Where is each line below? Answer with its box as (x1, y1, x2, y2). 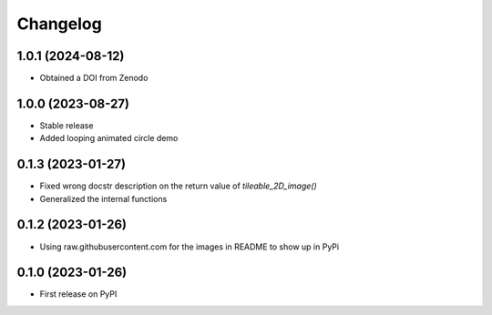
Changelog (16, 14, 102, 34)
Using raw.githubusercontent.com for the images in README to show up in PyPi (39, 241, 340, 252)
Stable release (39, 119, 94, 131)
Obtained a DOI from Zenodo (39, 73, 149, 84)
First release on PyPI (39, 289, 118, 300)
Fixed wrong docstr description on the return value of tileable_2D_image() (39, 180, 318, 191)
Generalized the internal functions (39, 193, 168, 204)
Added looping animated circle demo (39, 133, 179, 144)
